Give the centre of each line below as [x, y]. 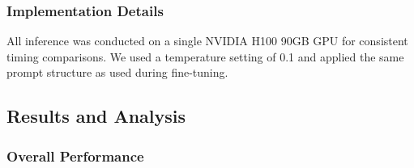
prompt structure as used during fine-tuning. [117, 72]
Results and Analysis [96, 116]
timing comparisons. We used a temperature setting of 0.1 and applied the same [205, 56]
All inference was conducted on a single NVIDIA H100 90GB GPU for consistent [207, 41]
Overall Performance [75, 155]
